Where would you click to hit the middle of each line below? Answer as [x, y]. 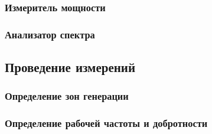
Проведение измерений [70, 67]
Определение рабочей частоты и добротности [106, 123]
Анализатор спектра [50, 34]
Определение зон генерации [67, 96]
